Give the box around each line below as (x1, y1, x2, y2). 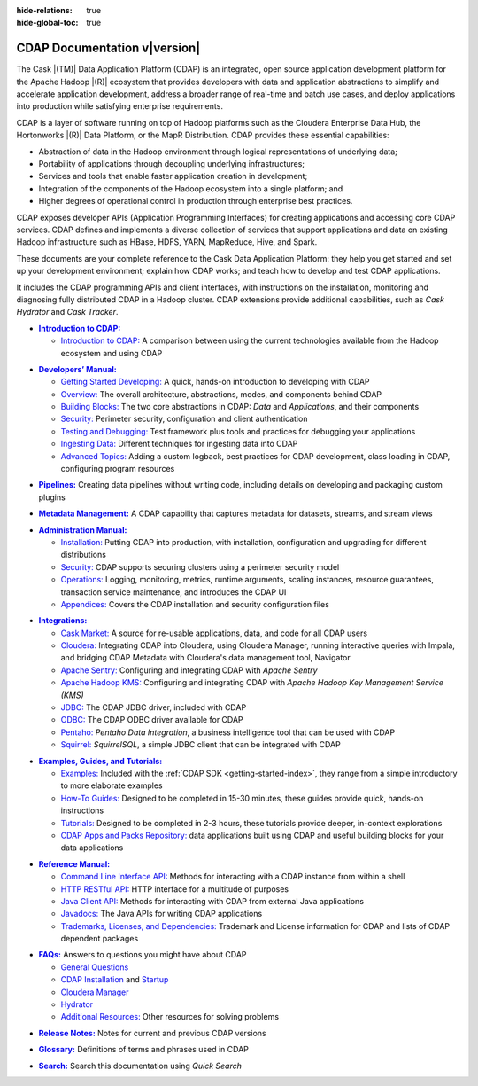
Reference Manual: (38, 858, 111, 869)
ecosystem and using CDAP (60, 348, 163, 358)
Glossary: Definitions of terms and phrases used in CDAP (38, 1044, 250, 1055)
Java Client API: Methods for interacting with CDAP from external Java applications (60, 895, 365, 906)
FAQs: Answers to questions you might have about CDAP (38, 949, 247, 960)
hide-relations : (16, 5, 73, 15)
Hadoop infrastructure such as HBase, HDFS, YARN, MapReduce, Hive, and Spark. (16, 237, 318, 247)
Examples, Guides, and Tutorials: (38, 755, 163, 766)
